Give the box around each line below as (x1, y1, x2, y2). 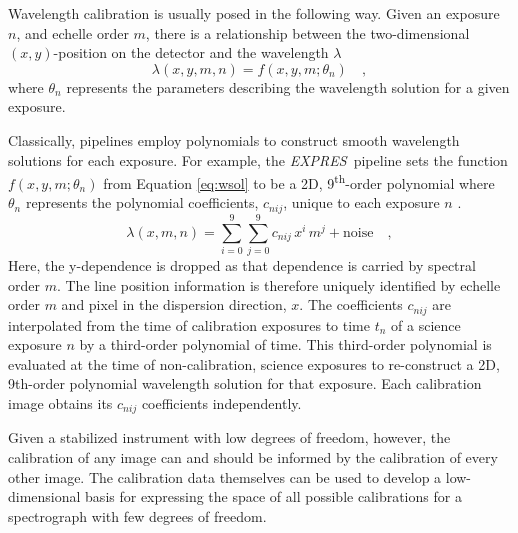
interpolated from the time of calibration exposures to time (8, 314, 370, 335)
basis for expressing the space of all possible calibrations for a (85, 486, 462, 507)
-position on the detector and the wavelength (53, 42, 329, 63)
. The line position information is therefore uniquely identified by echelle (56, 274, 501, 295)
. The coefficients (299, 294, 403, 315)
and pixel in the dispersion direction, (61, 294, 287, 315)
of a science (391, 314, 461, 335)
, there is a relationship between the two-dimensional (145, 22, 470, 43)
